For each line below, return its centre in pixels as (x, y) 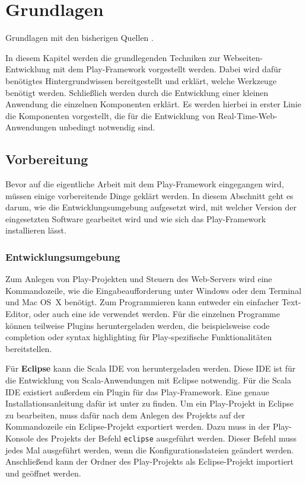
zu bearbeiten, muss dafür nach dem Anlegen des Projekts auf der (125, 415)
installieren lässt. (36, 230)
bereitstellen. (29, 348)
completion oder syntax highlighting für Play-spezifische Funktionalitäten (139, 337)
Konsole (20, 438)
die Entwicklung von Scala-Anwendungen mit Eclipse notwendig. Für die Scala (148, 380)
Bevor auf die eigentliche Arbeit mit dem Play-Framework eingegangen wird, (145, 184)
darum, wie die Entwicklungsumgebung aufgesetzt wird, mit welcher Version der (151, 207)
